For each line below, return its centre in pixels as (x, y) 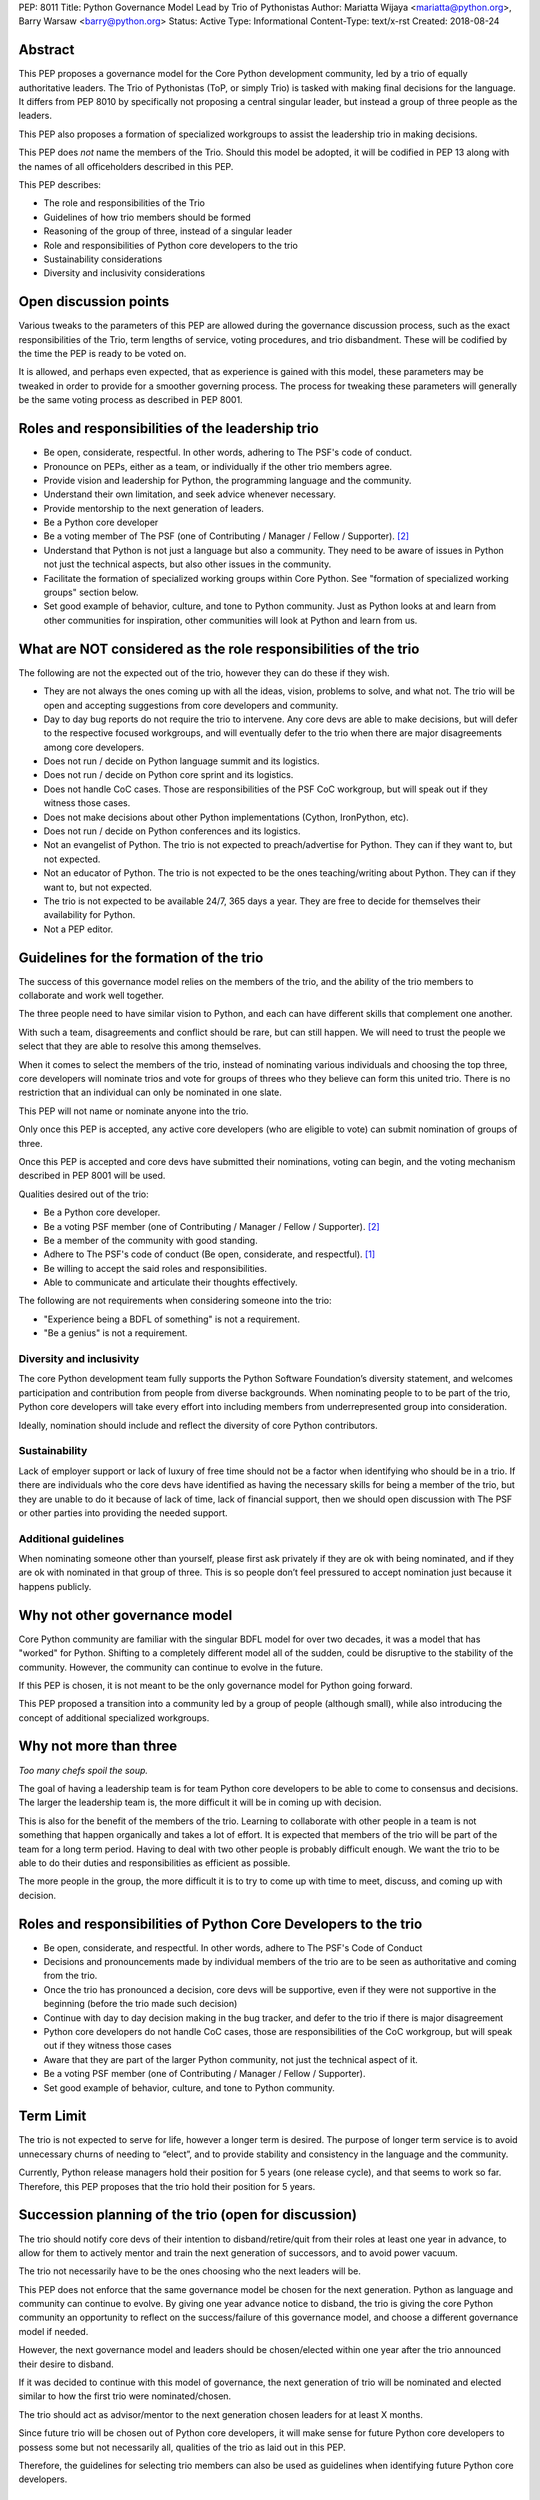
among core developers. (94, 747)
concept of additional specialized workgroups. (114, 1717)
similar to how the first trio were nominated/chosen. (125, 2396)
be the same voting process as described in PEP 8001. (131, 400)
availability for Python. (89, 915)
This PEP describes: (60, 185)
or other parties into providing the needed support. (123, 1512)
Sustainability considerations (103, 259)
